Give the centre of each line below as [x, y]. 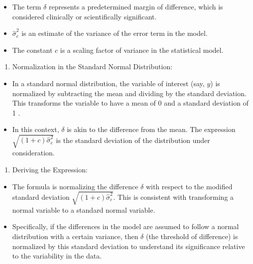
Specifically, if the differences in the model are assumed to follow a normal [126, 226]
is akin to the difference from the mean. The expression [151, 129]
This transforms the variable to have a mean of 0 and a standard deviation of [130, 103]
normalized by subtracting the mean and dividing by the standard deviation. [129, 93]
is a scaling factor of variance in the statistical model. [142, 50]
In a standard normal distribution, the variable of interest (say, [108, 83]
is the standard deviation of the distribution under [133, 140]
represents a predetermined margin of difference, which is [136, 6]
